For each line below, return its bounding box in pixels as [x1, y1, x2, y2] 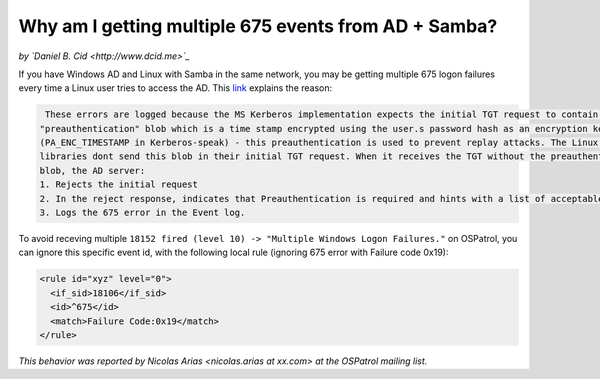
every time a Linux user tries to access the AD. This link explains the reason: [18, 82, 333, 94]
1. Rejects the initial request [39, 179, 199, 190]
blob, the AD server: [39, 165, 146, 176]
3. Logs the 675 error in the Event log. [39, 207, 246, 219]
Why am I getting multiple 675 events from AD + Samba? [18, 15, 498, 37]
